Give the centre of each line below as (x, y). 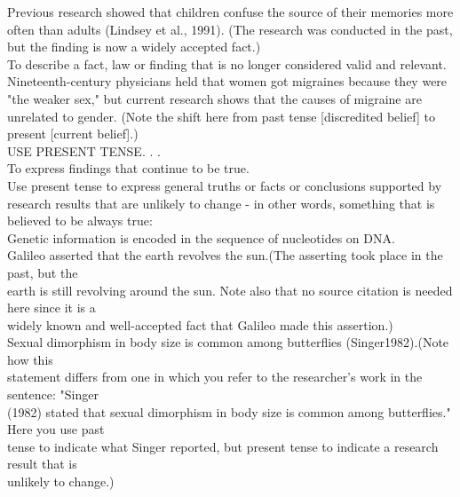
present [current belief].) (73, 134)
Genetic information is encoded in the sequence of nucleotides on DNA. (201, 237)
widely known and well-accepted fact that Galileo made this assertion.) (200, 324)
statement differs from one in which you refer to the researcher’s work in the (215, 377)
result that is (42, 464)
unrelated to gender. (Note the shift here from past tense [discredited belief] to (221, 116)
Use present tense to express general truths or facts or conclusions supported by (225, 185)
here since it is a (52, 308)
